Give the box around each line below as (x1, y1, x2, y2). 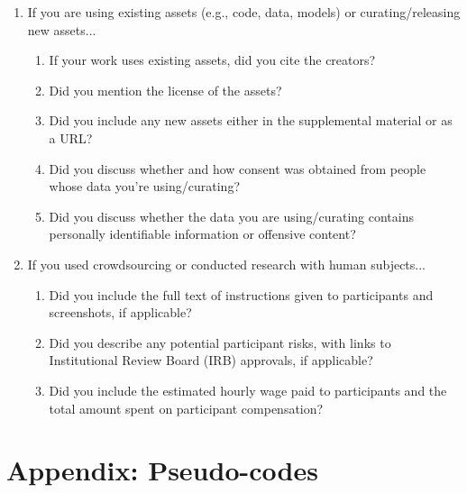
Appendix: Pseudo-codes (6, 452, 318, 488)
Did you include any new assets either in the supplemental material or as (49, 111, 453, 130)
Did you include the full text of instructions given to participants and (49, 285, 434, 304)
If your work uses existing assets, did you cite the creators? (49, 50, 376, 69)
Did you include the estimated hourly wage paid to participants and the (49, 380, 447, 399)
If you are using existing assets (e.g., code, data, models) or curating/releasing (27, 3, 461, 21)
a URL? (49, 128, 93, 147)
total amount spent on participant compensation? (49, 398, 324, 417)
